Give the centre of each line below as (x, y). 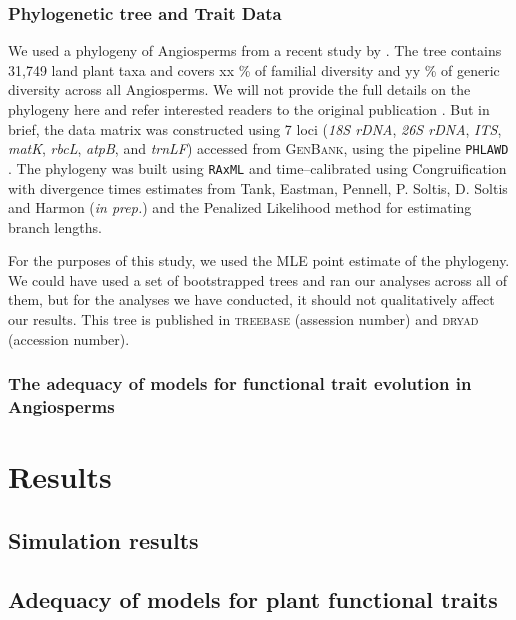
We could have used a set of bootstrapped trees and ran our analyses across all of (257, 279)
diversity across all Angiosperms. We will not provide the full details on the (239, 89)
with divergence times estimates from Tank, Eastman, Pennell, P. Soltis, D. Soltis (258, 187)
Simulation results (103, 539)
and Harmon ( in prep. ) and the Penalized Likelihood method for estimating (240, 207)
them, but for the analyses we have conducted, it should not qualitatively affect (251, 299)
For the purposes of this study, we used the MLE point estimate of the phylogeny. (259, 260)
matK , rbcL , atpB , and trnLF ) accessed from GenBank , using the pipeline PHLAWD (258, 148)
